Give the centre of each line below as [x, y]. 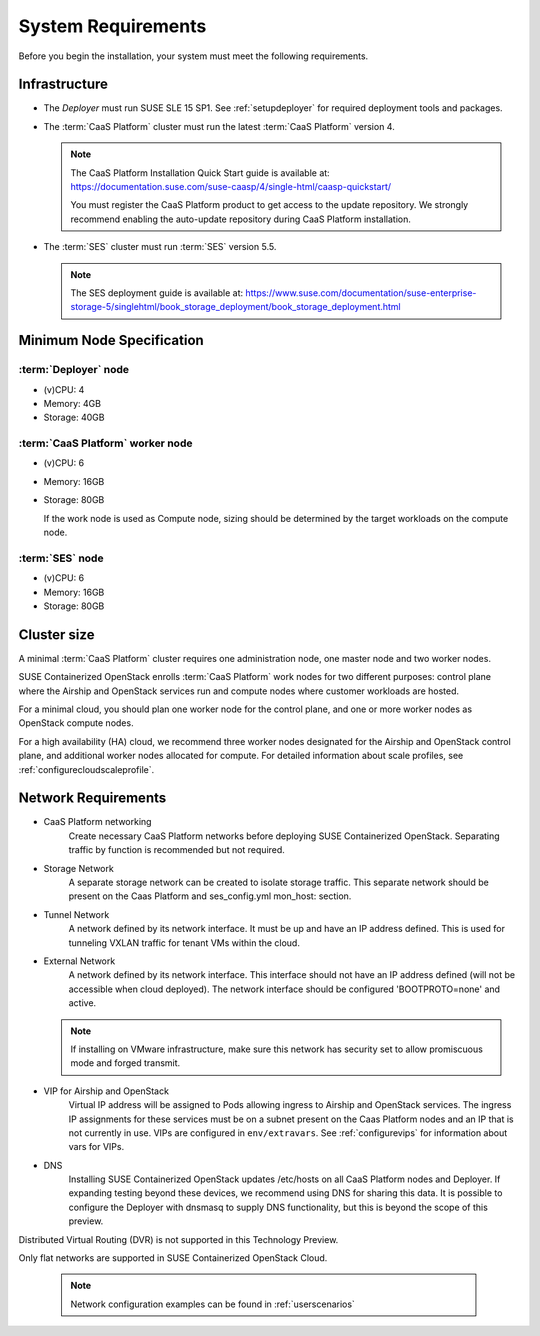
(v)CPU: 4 [64, 389]
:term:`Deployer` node [74, 370]
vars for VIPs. [96, 1147]
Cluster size [56, 634]
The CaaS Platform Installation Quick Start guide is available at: [200, 172]
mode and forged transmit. [125, 1063]
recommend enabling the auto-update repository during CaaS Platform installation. [241, 219]
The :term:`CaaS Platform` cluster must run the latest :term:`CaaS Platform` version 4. [219, 126]
